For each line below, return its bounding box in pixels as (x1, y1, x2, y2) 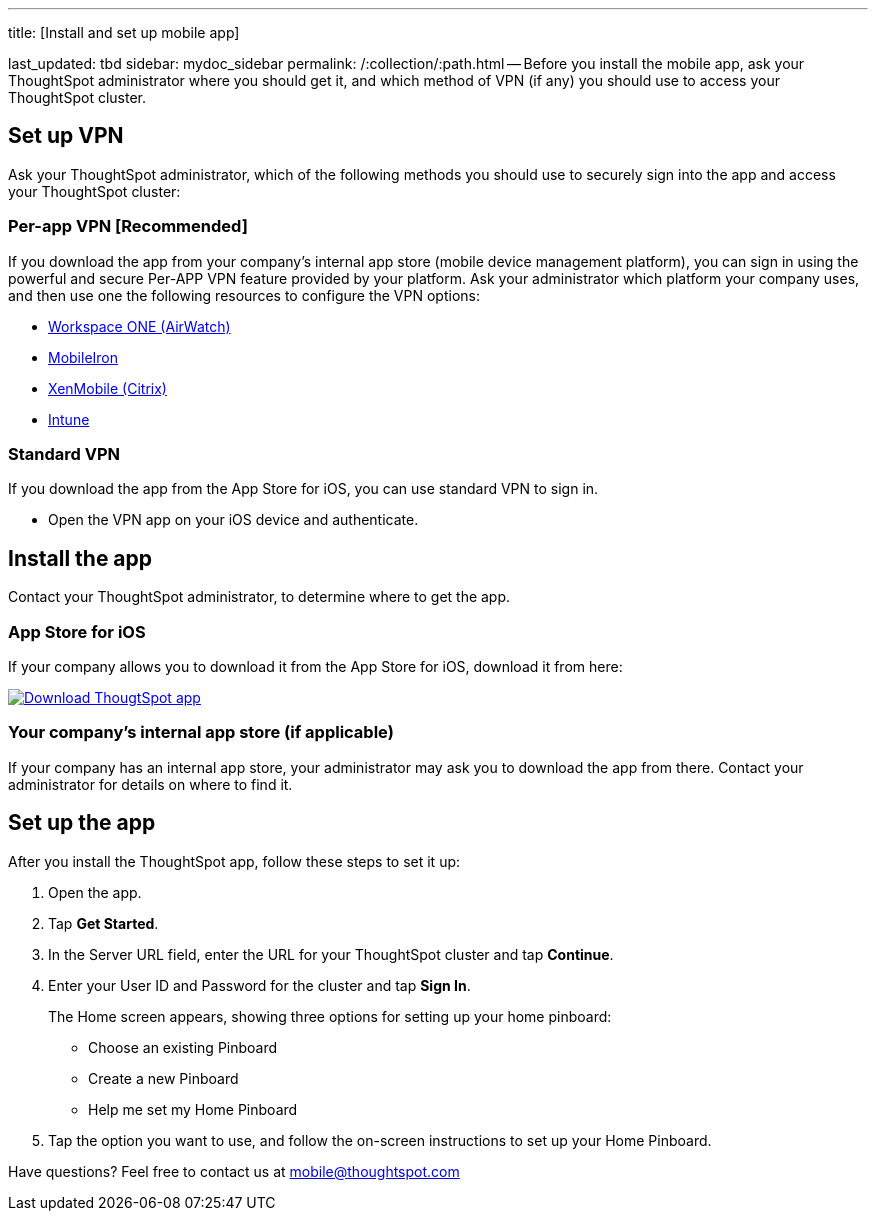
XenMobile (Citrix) (48, 379, 167, 397)
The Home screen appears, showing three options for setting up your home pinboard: (48, 1007, 612, 1025)
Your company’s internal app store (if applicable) (8, 722, 394, 743)
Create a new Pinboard (88, 1069, 239, 1087)
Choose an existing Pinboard (88, 1038, 278, 1056)
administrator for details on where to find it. (8, 775, 293, 793)
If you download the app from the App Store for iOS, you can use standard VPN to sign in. (8, 480, 599, 498)
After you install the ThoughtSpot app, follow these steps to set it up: (8, 852, 461, 870)
